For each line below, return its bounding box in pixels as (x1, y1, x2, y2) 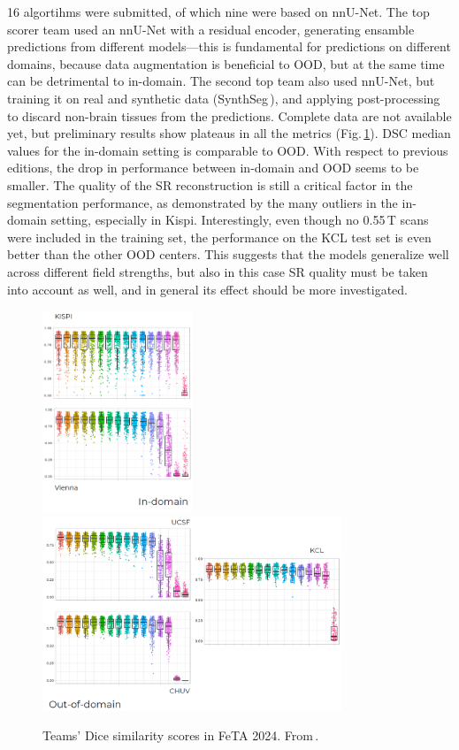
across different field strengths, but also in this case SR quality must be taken (7, 262, 428, 280)
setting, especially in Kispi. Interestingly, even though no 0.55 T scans (50, 210, 429, 229)
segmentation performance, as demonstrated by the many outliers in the (7, 193, 398, 211)
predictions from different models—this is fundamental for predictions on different (7, 37, 451, 56)
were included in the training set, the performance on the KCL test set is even (7, 227, 432, 246)
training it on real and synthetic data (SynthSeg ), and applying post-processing (7, 88, 440, 107)
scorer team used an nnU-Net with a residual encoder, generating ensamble (7, 19, 415, 38)
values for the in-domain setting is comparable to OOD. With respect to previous (7, 141, 448, 159)
